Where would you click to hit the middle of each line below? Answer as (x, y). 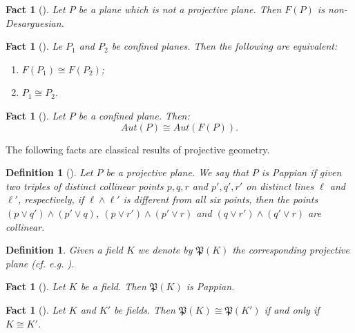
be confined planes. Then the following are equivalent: (224, 46)
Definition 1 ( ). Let (49, 172)
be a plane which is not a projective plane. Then (180, 9)
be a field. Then (113, 286)
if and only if (292, 309)
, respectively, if (51, 199)
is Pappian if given (301, 172)
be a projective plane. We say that (177, 172)
